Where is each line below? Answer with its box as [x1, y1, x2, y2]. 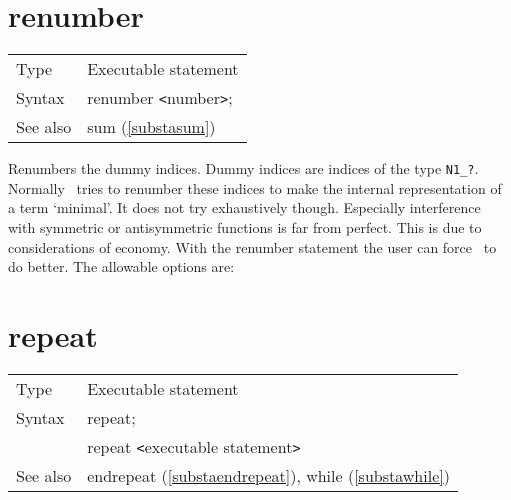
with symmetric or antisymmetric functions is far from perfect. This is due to [8, 216, 482, 237]
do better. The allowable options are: [8, 256, 235, 277]
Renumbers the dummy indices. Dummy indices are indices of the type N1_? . [8, 158, 479, 179]
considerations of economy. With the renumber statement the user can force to [8, 236, 497, 257]
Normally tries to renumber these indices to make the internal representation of [8, 177, 502, 198]
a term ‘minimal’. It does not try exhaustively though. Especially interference [8, 197, 481, 218]
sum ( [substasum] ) [87, 115, 216, 139]
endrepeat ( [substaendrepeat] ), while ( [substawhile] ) [87, 463, 450, 487]
